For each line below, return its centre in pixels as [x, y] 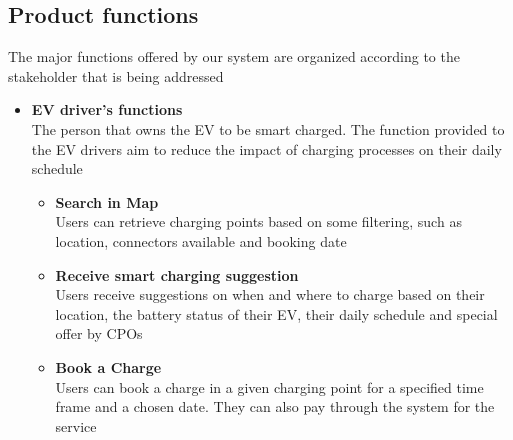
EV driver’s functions [107, 109]
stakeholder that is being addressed [116, 75]
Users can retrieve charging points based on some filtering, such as [258, 221]
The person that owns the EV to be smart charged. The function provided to [268, 128]
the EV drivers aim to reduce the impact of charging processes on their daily [266, 148]
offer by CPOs [99, 333]
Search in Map [107, 201]
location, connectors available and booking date [201, 240]
